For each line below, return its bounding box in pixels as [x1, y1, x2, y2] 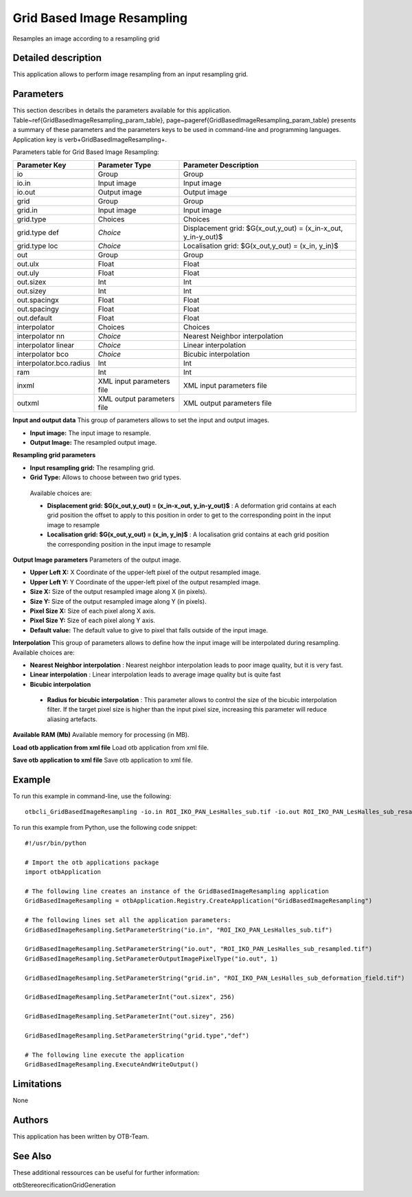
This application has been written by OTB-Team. [12, 1132, 150, 1141]
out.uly [16, 268, 40, 278]
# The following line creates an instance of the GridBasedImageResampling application [25, 888, 330, 895]
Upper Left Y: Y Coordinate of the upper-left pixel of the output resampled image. [30, 578, 261, 586]
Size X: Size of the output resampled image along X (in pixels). [30, 588, 207, 596]
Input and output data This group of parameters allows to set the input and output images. [12, 416, 270, 424]
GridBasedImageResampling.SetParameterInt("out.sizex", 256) [25, 993, 235, 1001]
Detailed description [12, 52, 102, 64]
